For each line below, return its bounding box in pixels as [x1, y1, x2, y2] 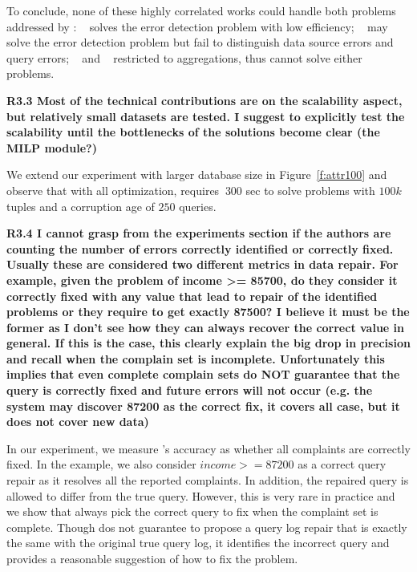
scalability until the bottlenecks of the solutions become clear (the [6, 124, 380, 140]
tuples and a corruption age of [6, 197, 155, 214]
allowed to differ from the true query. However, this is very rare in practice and [6, 487, 395, 504]
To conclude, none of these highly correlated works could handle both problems [6, 2, 396, 18]
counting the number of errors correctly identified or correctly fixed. [6, 240, 394, 257]
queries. [179, 197, 217, 214]
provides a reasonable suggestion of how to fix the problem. [6, 550, 298, 566]
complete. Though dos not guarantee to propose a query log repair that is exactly [6, 518, 407, 535]
